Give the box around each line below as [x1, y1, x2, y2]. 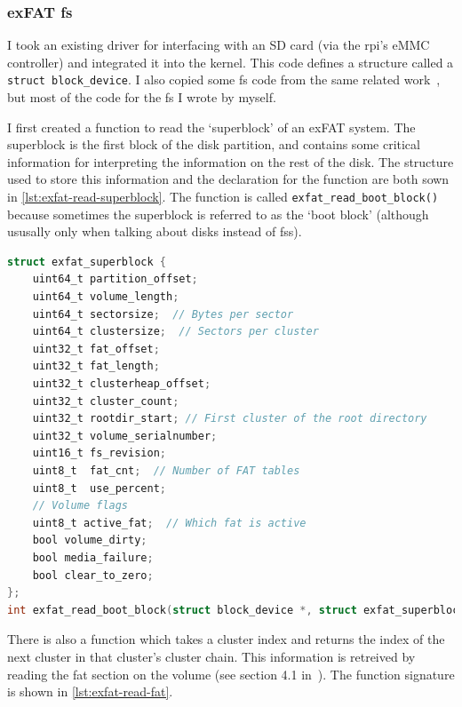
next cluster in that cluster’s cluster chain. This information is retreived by [7, 647, 416, 665]
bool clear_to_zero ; [32, 568, 154, 582]
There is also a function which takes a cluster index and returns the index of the [7, 630, 445, 648]
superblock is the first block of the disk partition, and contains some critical [7, 135, 420, 154]
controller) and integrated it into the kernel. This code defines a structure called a [7, 52, 454, 71]
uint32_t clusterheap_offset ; [32, 377, 211, 391]
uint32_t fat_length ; [32, 360, 160, 373]
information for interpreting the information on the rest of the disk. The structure [7, 152, 454, 171]
